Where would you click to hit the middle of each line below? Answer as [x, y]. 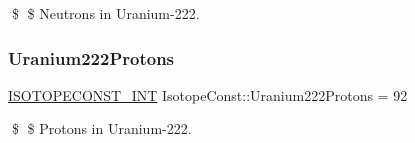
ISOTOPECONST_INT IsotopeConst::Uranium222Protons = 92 [208, 94]
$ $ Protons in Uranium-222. [101, 128]
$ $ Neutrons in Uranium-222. [105, 13]
